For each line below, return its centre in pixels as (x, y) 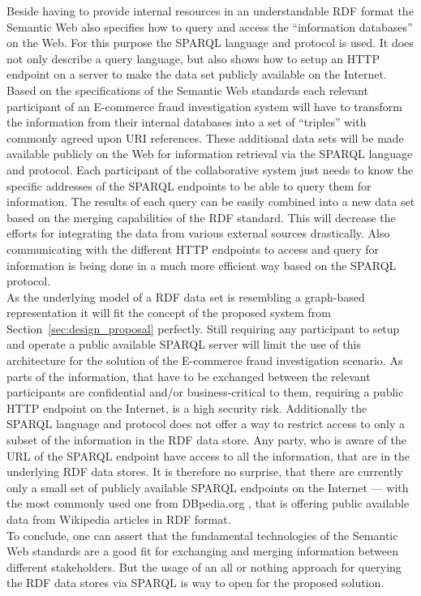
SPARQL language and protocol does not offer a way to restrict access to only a (206, 424)
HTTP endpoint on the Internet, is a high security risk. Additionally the (187, 407)
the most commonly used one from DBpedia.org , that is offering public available (208, 503)
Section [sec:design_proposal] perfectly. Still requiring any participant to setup (203, 328)
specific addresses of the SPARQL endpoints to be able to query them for (189, 185)
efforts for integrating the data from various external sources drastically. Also (198, 233)
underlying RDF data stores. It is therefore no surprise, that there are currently (205, 472)
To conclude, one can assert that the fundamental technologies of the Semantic (202, 535)
